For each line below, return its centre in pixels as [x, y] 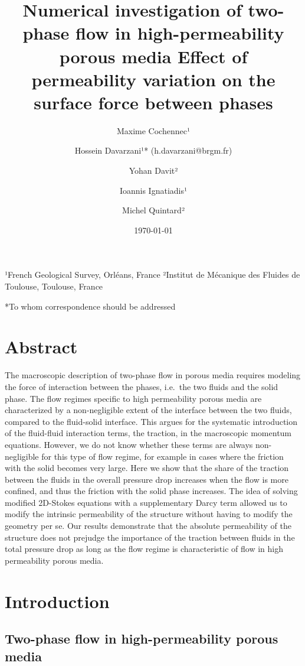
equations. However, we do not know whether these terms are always [129, 444]
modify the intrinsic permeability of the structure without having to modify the [149, 514]
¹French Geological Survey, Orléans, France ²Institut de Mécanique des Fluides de [152, 274]
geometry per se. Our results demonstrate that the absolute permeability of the [148, 526]
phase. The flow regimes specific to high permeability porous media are [133, 398]
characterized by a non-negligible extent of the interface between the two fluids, [148, 410]
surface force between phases [153, 102]
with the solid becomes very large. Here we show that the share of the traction [147, 468]
